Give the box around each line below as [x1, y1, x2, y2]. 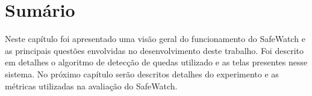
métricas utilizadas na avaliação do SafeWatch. [5, 79, 178, 92]
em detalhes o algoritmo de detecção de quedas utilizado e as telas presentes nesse [5, 56, 308, 68]
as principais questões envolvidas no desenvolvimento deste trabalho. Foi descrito [5, 44, 304, 56]
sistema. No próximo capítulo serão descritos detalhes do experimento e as [5, 67, 279, 80]
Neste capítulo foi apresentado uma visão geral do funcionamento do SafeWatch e [5, 32, 305, 45]
